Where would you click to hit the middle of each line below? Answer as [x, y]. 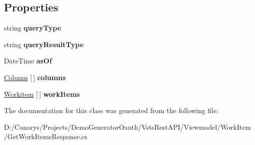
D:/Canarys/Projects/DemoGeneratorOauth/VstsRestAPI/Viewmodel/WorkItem [127, 127]
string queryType [33, 28]
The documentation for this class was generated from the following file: [111, 110]
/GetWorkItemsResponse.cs [46, 136]
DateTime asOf [28, 61]
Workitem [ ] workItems [42, 94]
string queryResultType [44, 44]
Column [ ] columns [35, 77]
